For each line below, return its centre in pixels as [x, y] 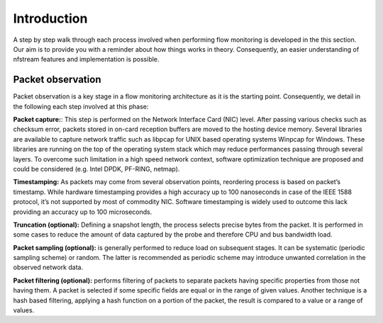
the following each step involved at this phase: [81, 106]
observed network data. [48, 267]
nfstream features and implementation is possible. [86, 59]
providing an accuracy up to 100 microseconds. [83, 212]
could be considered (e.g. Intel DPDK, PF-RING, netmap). [96, 169]
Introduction [50, 18]
